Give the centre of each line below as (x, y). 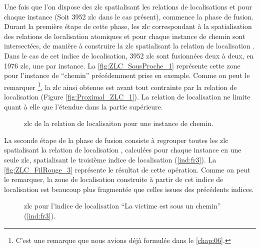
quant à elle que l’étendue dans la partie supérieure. (83, 106)
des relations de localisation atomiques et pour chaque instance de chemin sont (125, 36)
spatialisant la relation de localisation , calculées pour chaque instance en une (123, 150)
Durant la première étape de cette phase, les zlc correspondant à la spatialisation (128, 26)
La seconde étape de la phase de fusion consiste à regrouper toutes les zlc (116, 140)
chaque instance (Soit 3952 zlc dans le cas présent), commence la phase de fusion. (129, 16)
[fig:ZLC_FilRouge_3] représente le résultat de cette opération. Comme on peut (127, 169)
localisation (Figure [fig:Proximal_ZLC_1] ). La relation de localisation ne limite (127, 96)
